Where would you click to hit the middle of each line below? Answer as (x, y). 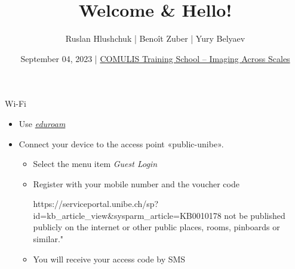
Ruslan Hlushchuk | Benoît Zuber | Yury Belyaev (155, 38)
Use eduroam (42, 123)
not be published (255, 215)
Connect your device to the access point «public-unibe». (121, 143)
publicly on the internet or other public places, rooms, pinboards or (156, 227)
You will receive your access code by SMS (109, 259)
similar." (48, 239)
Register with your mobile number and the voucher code (136, 183)
